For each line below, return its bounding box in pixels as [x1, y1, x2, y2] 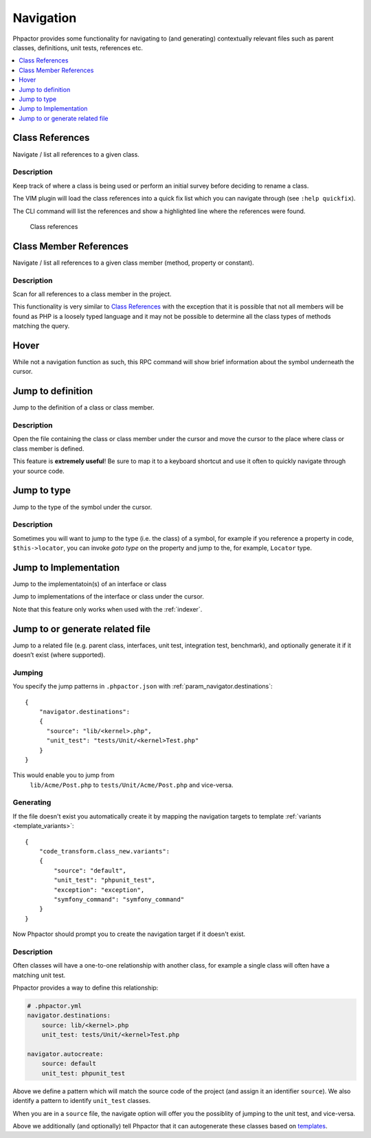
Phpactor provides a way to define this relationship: [12, 983, 159, 992]
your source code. [12, 467, 65, 475]
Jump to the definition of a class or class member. [12, 403, 155, 412]
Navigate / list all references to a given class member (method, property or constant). [12, 258, 254, 267]
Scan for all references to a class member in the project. [12, 289, 172, 298]
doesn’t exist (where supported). [12, 651, 106, 659]
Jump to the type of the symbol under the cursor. [12, 502, 153, 511]
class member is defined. [12, 444, 85, 453]
